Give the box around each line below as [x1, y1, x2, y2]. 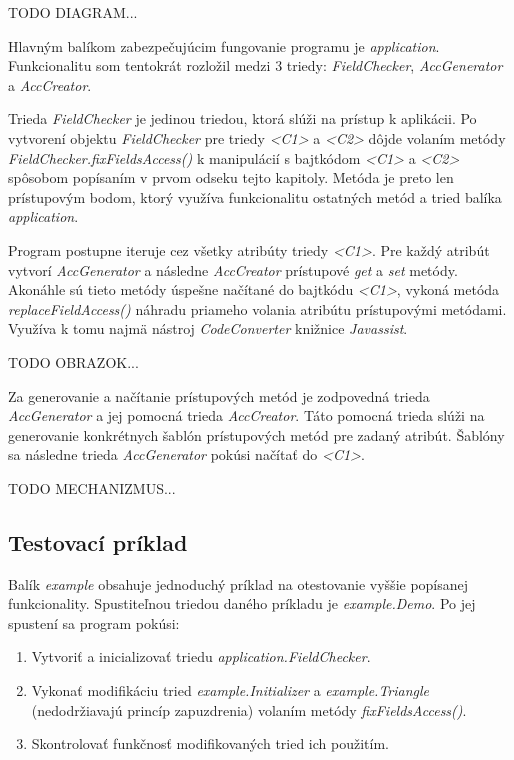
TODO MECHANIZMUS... [8, 477, 176, 498]
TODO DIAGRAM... [8, 2, 138, 22]
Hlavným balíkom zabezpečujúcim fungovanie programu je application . [8, 35, 440, 56]
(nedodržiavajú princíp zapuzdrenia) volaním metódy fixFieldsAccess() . [31, 699, 467, 720]
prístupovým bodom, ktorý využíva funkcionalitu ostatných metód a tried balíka [8, 186, 502, 207]
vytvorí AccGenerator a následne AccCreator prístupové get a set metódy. [8, 259, 458, 280]
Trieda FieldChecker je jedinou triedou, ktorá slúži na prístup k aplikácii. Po [8, 108, 477, 129]
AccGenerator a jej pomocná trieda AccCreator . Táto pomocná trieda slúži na [8, 405, 485, 426]
